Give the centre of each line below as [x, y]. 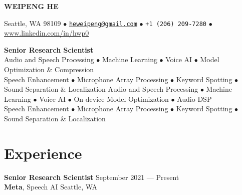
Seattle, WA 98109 [33, 23]
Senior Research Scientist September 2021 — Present [92, 177]
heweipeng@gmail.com [103, 24]
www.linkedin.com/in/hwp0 [47, 33]
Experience [43, 153]
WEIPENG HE [31, 6]
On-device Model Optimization [121, 99]
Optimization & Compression [49, 69]
